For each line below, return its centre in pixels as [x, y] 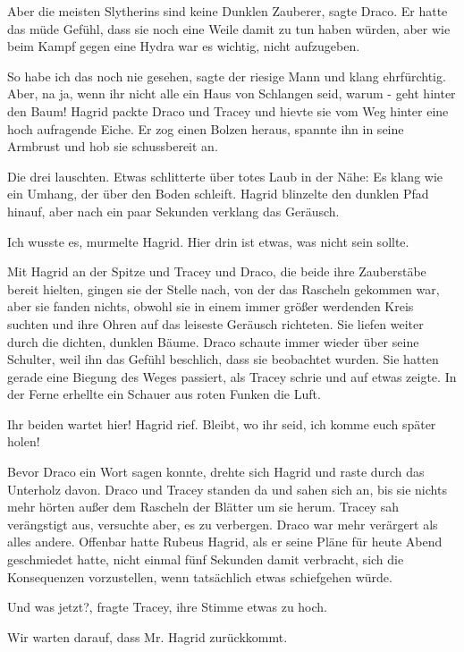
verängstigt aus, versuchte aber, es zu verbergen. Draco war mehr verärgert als [223, 524]
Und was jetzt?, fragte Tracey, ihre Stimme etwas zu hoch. [168, 607]
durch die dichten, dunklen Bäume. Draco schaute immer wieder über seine [213, 341]
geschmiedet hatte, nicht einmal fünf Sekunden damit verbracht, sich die [206, 559]
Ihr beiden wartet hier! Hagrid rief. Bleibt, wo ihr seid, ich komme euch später [222, 423]
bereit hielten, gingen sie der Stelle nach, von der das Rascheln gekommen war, [224, 288]
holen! [24, 441]
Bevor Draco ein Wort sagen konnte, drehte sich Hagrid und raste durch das [216, 472]
